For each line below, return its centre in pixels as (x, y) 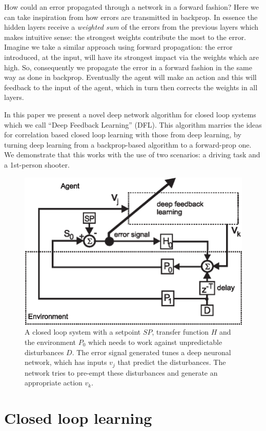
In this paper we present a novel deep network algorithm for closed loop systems (130, 114)
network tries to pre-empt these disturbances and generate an (121, 372)
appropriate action (54, 383)
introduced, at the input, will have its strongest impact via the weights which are (132, 57)
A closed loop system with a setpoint (83, 332)
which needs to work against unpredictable (155, 342)
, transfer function (180, 332)
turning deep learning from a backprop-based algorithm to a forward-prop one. (128, 144)
